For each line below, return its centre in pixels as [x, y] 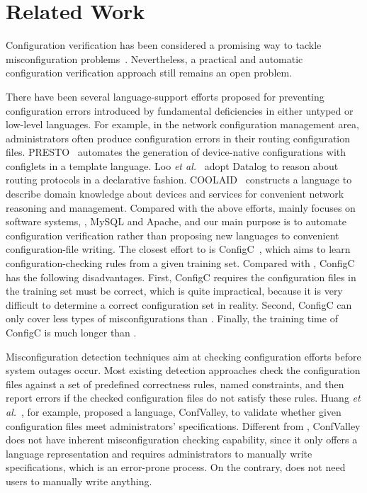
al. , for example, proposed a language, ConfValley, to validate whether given [174, 411]
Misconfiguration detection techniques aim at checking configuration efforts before [183, 356]
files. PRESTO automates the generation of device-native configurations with [176, 152]
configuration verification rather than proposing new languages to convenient [173, 235]
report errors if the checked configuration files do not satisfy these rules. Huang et [183, 398]
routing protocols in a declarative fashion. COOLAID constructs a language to [179, 180]
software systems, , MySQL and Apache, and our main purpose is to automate [176, 221]
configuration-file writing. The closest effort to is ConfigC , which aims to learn [178, 249]
